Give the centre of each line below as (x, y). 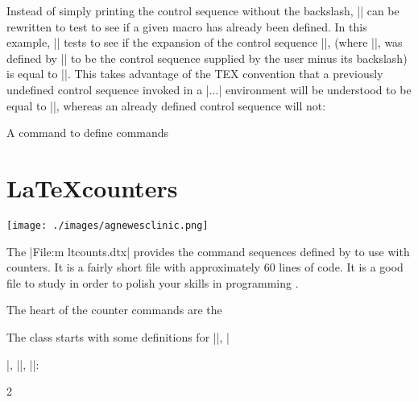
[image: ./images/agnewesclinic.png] (108, 225)
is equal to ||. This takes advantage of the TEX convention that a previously (195, 74)
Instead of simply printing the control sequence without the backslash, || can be (203, 10)
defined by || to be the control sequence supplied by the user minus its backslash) (207, 58)
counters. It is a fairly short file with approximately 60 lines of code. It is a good (205, 267)
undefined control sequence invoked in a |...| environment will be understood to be (209, 89)
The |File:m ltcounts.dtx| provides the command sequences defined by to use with (208, 251)
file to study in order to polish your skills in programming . (153, 282)
